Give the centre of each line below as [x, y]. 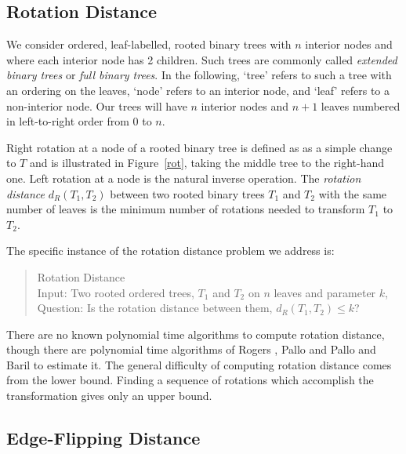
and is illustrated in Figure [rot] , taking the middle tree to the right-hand [207, 163]
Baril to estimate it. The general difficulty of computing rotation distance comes [199, 364]
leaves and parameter [325, 292]
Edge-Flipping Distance [103, 438]
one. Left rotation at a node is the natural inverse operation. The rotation [184, 178]
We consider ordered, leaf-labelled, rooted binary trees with [149, 44]
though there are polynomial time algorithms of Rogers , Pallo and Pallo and [191, 349]
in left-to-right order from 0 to [79, 121]
